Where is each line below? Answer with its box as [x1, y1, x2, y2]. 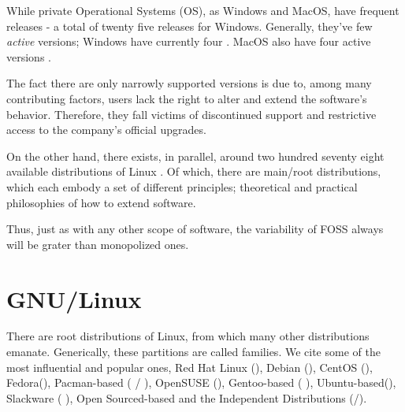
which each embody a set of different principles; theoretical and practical [6, 178, 358, 195]
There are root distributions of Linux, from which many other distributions [6, 328, 370, 344]
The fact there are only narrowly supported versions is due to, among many [6, 75, 372, 91]
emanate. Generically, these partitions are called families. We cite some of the [6, 343, 381, 360]
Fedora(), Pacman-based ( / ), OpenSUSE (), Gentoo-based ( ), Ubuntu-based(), [6, 374, 396, 391]
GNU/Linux [6, 282, 142, 314]
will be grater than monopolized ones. [6, 236, 189, 252]
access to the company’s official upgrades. [6, 121, 206, 138]
